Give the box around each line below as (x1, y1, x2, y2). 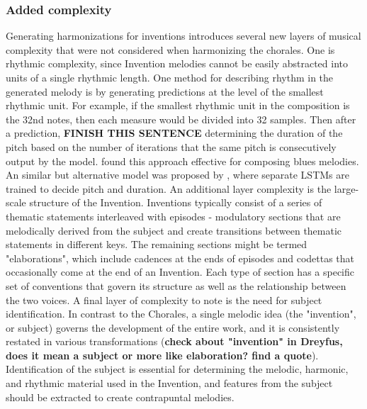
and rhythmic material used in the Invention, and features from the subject (6, 376, 333, 391)
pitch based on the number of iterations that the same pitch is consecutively (6, 139, 337, 154)
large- (334, 181, 359, 196)
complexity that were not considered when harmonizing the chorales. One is (6, 42, 335, 57)
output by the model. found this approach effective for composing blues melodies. (6, 153, 359, 168)
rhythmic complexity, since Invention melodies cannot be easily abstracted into (6, 56, 348, 71)
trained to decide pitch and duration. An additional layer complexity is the (6, 181, 332, 196)
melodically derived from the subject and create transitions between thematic (6, 223, 342, 237)
